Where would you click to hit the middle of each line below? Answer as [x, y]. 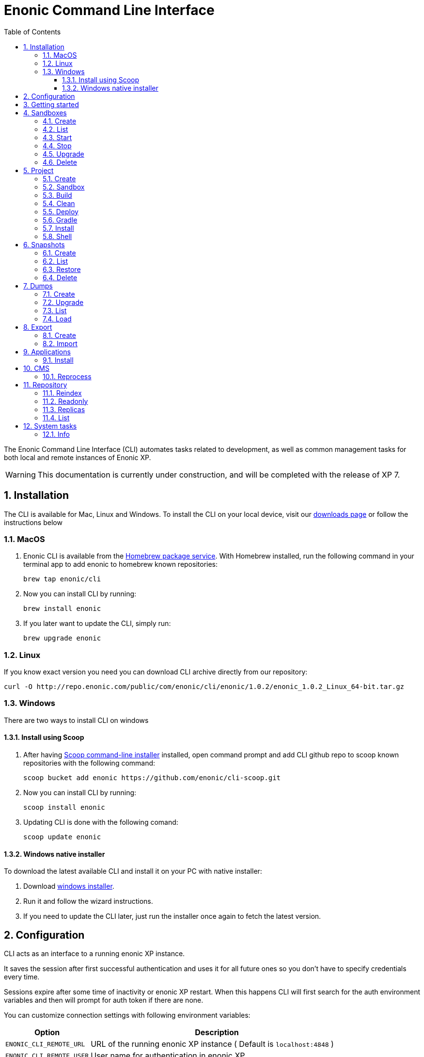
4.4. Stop [57, 145]
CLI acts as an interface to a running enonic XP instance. [94, 954]
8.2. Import [60, 343]
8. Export [38, 327]
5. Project [39, 170]
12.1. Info [56, 434]
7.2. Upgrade [63, 302]
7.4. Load [57, 319]
